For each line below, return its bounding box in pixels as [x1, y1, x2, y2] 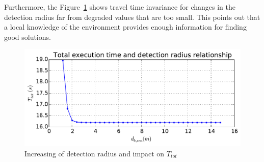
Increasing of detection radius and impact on [24, 148, 165, 158]
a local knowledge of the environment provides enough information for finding [4, 21, 247, 32]
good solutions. [4, 31, 51, 42]
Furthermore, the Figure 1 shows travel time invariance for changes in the [4, 2, 235, 12]
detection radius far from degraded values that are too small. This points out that [4, 11, 260, 22]
